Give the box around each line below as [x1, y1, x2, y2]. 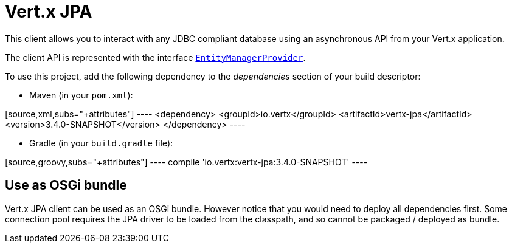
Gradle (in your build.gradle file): [29, 137, 173, 148]
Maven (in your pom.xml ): [29, 89, 133, 100]
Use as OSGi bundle [5, 177, 127, 193]
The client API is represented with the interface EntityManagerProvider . [5, 52, 306, 63]
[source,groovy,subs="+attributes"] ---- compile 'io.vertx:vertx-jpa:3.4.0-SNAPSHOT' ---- [5, 156, 368, 167]
